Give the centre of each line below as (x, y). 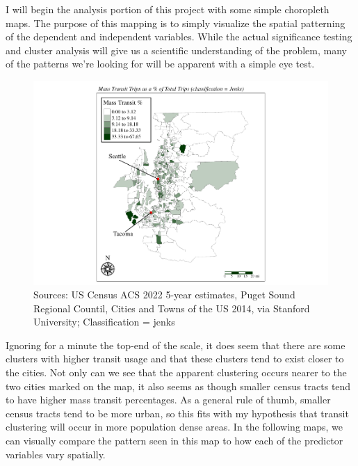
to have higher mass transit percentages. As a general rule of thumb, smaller (168, 400)
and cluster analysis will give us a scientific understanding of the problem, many (176, 50)
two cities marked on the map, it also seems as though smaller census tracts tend (178, 386)
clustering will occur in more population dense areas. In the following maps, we (174, 427)
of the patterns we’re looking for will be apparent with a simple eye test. (160, 64)
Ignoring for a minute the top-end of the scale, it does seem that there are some (176, 345)
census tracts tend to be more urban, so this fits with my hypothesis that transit (177, 413)
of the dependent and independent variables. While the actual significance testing (179, 37)
